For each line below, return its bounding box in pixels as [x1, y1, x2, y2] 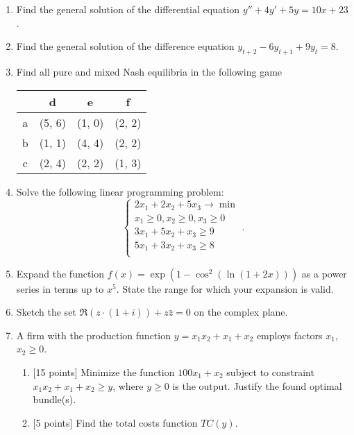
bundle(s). [33, 392, 76, 407]
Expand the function [16, 266, 105, 280]
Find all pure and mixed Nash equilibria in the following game [16, 64, 283, 78]
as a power [301, 266, 347, 280]
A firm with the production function [16, 327, 171, 342]
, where [112, 378, 144, 393]
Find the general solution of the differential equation [16, 2, 240, 16]
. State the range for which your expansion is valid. [116, 281, 334, 296]
